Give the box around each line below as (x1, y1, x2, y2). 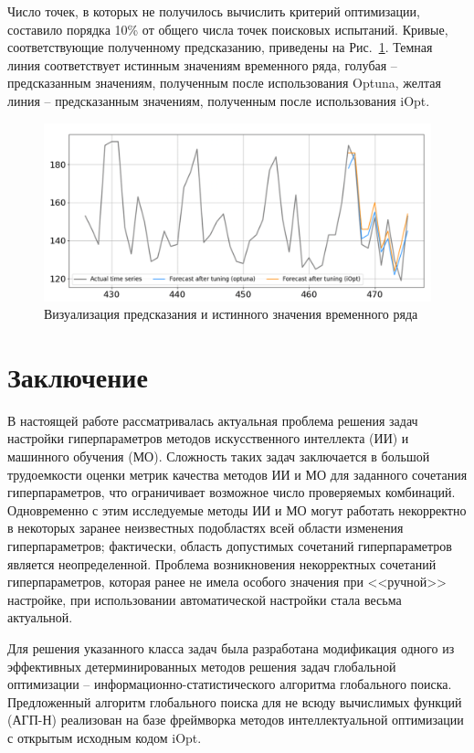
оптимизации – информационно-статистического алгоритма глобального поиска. (7, 674, 452, 694)
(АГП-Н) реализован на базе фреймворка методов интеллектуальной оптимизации (7, 710, 464, 729)
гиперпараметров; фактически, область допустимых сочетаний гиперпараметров (7, 536, 452, 556)
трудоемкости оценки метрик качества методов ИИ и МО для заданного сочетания (7, 464, 468, 483)
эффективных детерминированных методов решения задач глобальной (7, 656, 396, 675)
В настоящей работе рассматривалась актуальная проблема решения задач (7, 410, 418, 430)
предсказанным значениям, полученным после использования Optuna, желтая (7, 73, 441, 92)
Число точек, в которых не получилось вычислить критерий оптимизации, (7, 2, 420, 20)
